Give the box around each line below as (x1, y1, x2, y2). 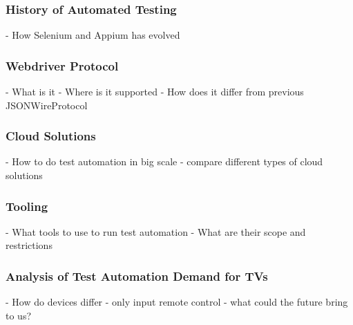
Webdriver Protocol (6, 57, 119, 74)
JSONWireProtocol (6, 98, 88, 112)
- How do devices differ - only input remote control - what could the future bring (6, 295, 348, 309)
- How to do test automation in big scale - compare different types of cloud (6, 154, 323, 169)
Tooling (6, 197, 48, 214)
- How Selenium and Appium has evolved (6, 28, 180, 42)
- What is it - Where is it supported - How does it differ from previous (6, 84, 304, 99)
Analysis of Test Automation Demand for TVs (6, 267, 268, 284)
